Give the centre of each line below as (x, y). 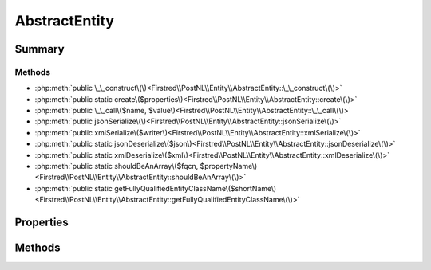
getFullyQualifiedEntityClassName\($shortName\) (196, 188)
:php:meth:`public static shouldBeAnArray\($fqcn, (117, 166)
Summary (40, 49)
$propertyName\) (229, 166)
